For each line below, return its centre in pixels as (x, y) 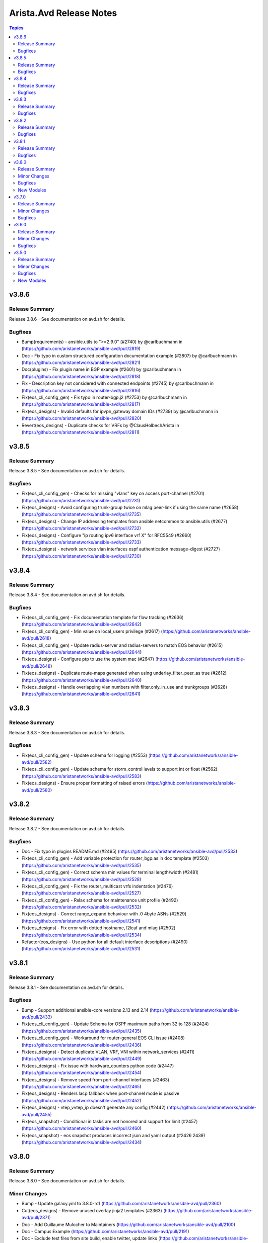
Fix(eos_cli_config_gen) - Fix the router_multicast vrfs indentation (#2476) (97, 886)
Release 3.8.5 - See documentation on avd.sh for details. (67, 471)
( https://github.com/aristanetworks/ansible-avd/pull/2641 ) (81, 694)
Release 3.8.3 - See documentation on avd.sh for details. (67, 732)
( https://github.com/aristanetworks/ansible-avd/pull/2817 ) (81, 404)
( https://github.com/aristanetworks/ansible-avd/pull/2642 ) (81, 624)
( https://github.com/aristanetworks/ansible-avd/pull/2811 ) (81, 432)
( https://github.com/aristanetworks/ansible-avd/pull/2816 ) (81, 390)
